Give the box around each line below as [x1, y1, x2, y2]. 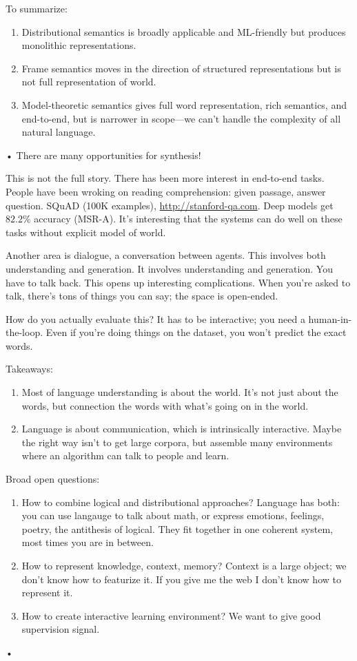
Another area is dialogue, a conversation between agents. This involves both [6, 248, 326, 262]
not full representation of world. [21, 74, 156, 89]
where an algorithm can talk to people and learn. [21, 448, 229, 463]
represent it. [21, 585, 73, 600]
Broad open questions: [6, 472, 100, 486]
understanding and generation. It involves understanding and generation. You [6, 261, 333, 275]
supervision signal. [21, 622, 100, 636]
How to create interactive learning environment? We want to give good [21, 608, 321, 622]
